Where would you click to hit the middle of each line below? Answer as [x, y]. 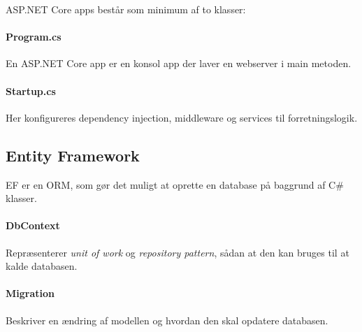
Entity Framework [73, 155]
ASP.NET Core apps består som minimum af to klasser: [126, 9]
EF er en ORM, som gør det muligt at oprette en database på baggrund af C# [175, 184]
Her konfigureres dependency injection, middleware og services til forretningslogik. [182, 117]
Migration [30, 293]
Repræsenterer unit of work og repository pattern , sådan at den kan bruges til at [178, 252]
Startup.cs [31, 91]
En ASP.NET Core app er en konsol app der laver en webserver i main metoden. [179, 63]
